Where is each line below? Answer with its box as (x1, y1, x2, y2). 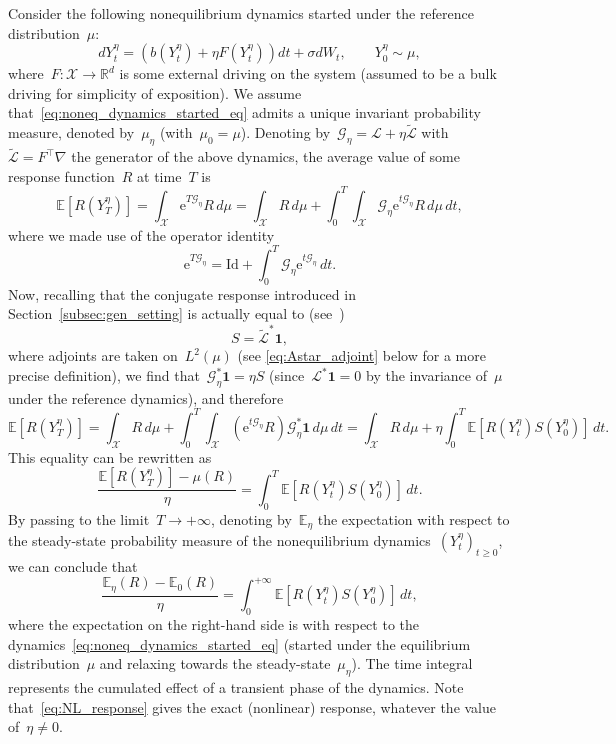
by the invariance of (366, 365, 487, 386)
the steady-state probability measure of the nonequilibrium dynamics (8, 530, 431, 551)
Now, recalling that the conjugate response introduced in (8, 283, 356, 304)
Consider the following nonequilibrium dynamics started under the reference (8, 3, 475, 23)
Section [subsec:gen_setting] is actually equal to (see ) (8, 303, 345, 324)
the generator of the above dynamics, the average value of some (71, 146, 460, 167)
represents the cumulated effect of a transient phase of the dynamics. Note (8, 677, 464, 698)
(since (269, 365, 305, 386)
